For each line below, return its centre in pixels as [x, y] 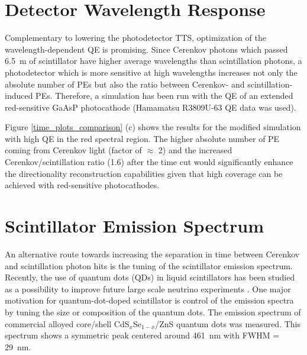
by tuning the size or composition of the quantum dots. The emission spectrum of [153, 312]
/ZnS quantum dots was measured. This [228, 323]
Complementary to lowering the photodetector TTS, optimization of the [135, 38]
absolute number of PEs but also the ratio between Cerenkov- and [125, 84]
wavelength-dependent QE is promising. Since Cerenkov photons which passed [146, 49]
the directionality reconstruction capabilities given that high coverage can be [144, 173]
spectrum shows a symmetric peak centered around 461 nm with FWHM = [142, 335]
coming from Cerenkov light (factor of [73, 150]
